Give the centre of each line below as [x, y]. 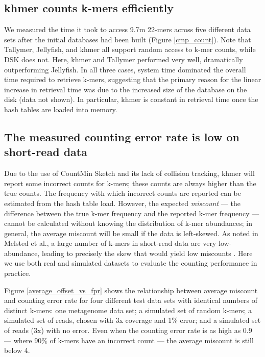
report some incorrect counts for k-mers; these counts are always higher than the [130, 183]
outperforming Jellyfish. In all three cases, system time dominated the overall [125, 69]
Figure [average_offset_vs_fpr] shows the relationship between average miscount [131, 290]
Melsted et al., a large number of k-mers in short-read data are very [110, 243]
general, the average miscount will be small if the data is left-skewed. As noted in [131, 233]
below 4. [17, 350]
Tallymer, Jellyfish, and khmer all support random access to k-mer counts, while [130, 49]
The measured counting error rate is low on [122, 136]
